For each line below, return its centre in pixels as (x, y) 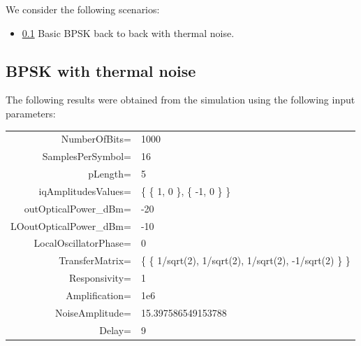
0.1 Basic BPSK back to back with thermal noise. (128, 33)
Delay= (115, 330)
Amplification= (98, 295)
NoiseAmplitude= (93, 312)
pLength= (110, 174)
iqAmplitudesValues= (85, 190)
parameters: (31, 113)
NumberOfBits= (96, 139)
